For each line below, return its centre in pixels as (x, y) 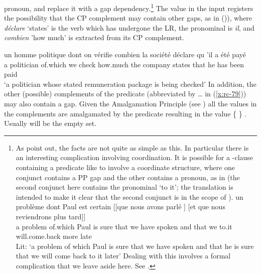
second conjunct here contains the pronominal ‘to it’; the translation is (124, 187)
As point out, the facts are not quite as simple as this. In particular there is (132, 147)
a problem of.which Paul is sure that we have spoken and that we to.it (124, 226)
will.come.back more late (54, 236)
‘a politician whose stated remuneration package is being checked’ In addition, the (130, 84)
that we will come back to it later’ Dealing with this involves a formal (123, 256)
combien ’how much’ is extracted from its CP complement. (94, 37)
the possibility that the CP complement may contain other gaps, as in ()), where (128, 18)
